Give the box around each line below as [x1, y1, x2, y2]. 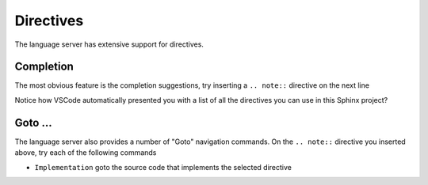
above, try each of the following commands [14, 148, 157, 157]
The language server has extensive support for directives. [14, 40, 204, 49]
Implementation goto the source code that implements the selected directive [34, 162, 292, 172]
